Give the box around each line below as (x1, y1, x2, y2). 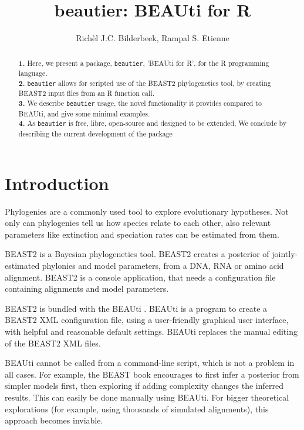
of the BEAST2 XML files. (5, 336, 101, 349)
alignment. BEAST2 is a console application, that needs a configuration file (5, 271, 276, 283)
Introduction (5, 171, 109, 195)
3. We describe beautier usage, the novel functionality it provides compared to (18, 98, 262, 109)
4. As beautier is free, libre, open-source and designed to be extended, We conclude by (18, 118, 287, 129)
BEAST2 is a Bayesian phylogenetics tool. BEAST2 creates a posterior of (5, 248, 269, 260)
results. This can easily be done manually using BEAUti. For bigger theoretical (5, 391, 289, 404)
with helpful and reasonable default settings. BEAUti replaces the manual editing (5, 325, 298, 338)
